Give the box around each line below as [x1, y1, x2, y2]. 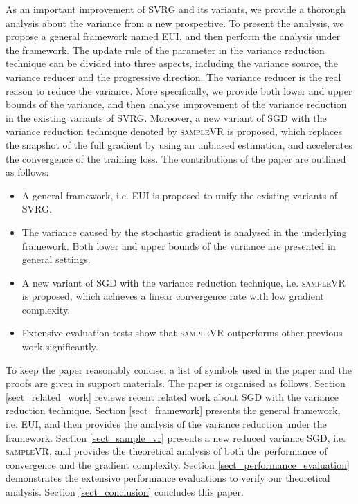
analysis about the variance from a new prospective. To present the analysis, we [6, 15, 344, 30]
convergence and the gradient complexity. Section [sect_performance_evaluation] [6, 457, 350, 471]
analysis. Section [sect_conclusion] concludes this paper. [6, 485, 244, 498]
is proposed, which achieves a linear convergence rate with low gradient [21, 289, 324, 303]
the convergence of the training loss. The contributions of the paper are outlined [6, 151, 346, 165]
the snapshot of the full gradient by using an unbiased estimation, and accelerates [6, 137, 352, 152]
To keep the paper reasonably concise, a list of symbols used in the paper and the [6, 362, 352, 377]
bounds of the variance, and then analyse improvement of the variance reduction [6, 97, 347, 111]
